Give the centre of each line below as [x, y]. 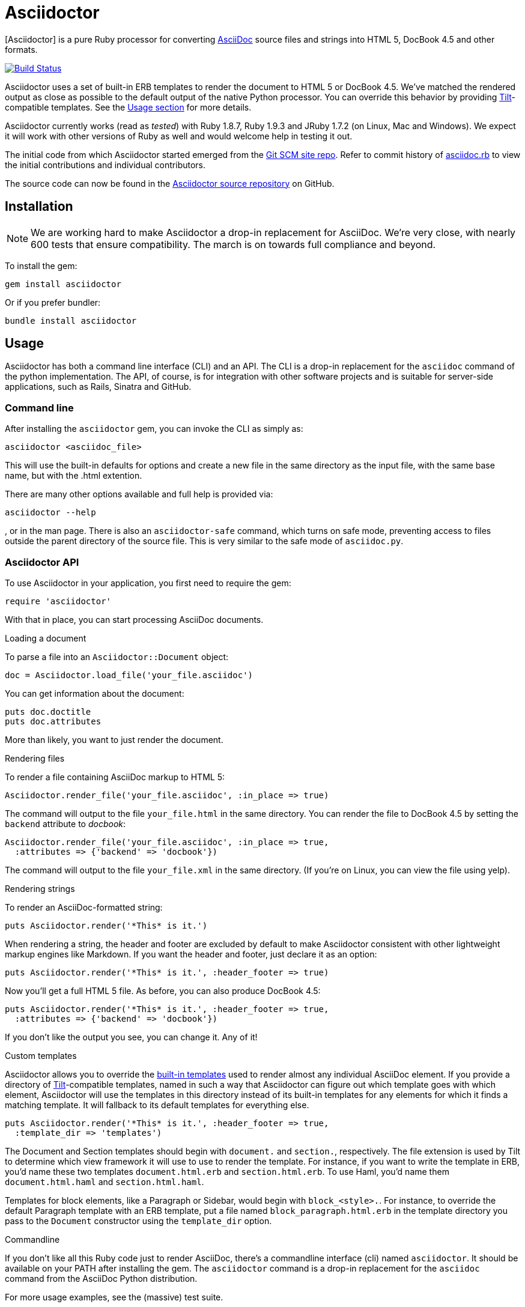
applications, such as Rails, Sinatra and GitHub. [98, 387]
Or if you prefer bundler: [53, 302]
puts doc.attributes [53, 721]
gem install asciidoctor [63, 284]
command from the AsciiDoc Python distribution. [101, 1278]
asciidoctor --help [50, 513]
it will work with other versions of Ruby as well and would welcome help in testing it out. [179, 136]
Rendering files [35, 758]
